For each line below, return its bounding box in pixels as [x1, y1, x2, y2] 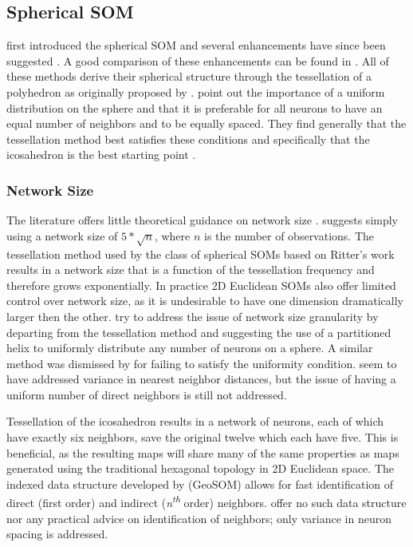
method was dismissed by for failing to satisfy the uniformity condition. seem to [6, 355, 397, 371]
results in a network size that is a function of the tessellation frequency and [6, 261, 375, 278]
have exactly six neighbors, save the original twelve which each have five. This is [6, 429, 399, 446]
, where [154, 227, 191, 244]
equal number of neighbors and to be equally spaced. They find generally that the [6, 115, 407, 132]
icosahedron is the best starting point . [6, 146, 196, 163]
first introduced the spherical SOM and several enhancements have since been [6, 37, 386, 54]
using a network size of [6, 227, 118, 244]
